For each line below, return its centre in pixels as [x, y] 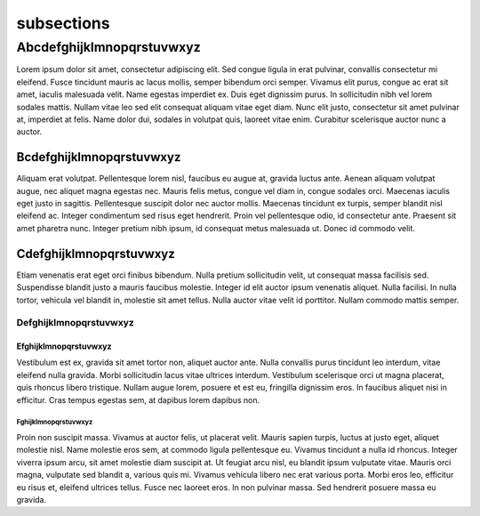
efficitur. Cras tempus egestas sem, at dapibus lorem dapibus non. [138, 399]
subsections [63, 23]
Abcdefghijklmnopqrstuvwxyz [109, 47]
